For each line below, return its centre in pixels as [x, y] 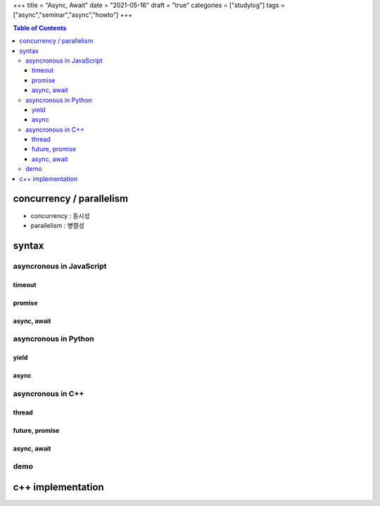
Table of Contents [40, 27]
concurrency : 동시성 [61, 215]
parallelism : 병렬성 [57, 225]
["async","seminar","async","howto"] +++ [73, 15]
